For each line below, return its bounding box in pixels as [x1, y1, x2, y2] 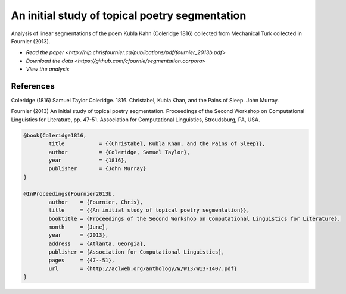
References [11, 81, 55, 91]
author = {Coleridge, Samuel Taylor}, [48, 149, 191, 155]
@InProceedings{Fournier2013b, [23, 190, 116, 197]
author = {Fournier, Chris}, [48, 198, 143, 205]
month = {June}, [48, 224, 109, 230]
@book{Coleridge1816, [23, 132, 87, 139]
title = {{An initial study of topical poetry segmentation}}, [48, 207, 250, 214]
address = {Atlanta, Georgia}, [48, 240, 146, 247]
